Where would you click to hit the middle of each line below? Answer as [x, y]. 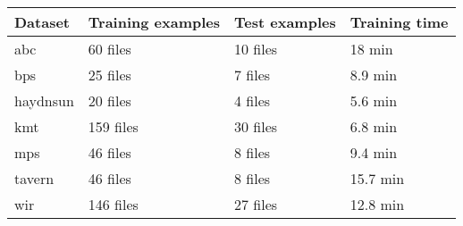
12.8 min [377, 204]
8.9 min [374, 75]
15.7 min [377, 178]
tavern [34, 178]
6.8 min [374, 126]
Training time [399, 22]
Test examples [285, 22]
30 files [256, 126]
